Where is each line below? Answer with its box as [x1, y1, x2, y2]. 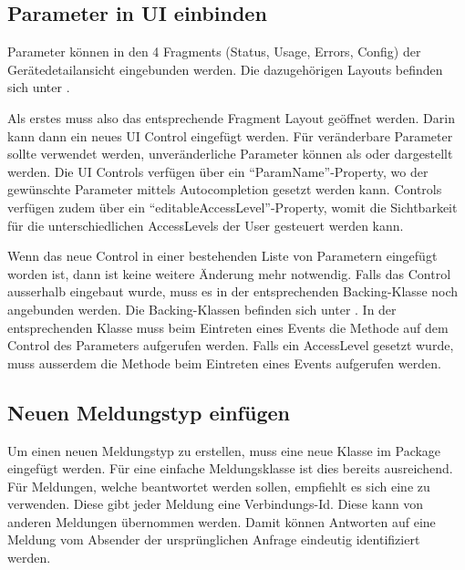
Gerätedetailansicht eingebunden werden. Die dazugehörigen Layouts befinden [7, 59, 443, 78]
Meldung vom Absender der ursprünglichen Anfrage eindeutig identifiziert [7, 530, 420, 549]
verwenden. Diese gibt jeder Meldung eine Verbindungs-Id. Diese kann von [7, 494, 424, 513]
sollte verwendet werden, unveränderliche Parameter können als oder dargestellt [7, 144, 453, 163]
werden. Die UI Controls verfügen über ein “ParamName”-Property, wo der [7, 161, 429, 181]
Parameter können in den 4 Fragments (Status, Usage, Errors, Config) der [7, 42, 421, 61]
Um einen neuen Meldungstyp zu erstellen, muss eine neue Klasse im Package [7, 440, 441, 460]
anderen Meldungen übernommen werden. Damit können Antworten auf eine [7, 512, 436, 531]
